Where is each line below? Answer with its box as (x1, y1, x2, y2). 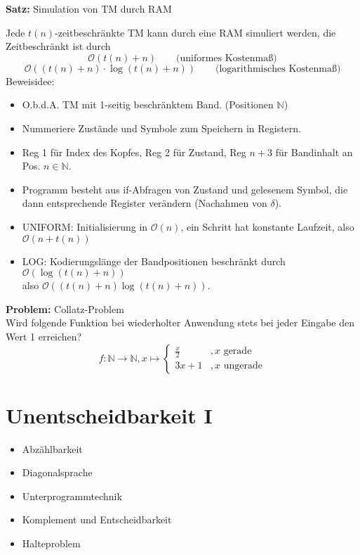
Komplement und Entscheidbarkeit (22, 512, 172, 527)
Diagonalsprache (22, 465, 93, 480)
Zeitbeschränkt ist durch (6, 39, 111, 53)
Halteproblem (22, 536, 81, 550)
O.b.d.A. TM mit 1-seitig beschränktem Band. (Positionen (22, 97, 274, 112)
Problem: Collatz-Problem (6, 301, 124, 316)
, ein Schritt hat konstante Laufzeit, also (180, 219, 354, 234)
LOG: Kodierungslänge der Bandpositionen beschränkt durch (22, 253, 286, 268)
